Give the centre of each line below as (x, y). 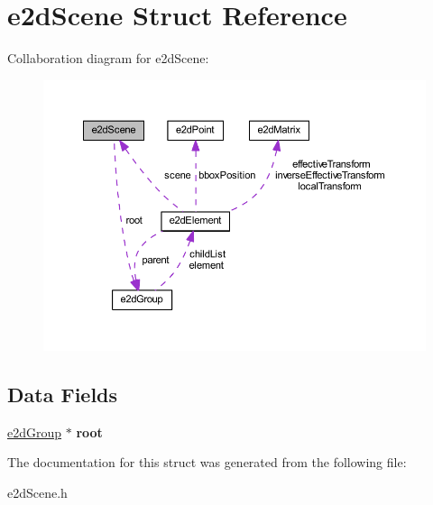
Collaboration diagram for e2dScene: (108, 58)
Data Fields (63, 394)
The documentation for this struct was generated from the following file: (207, 462)
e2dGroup (35, 432)
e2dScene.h (37, 492)
